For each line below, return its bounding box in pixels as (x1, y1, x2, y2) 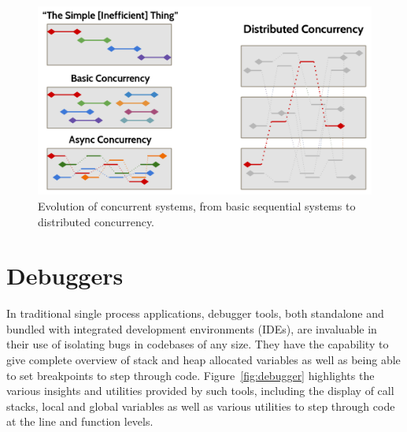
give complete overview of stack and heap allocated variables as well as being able (6, 352, 401, 368)
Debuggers (6, 259, 124, 292)
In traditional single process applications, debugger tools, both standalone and (6, 305, 384, 322)
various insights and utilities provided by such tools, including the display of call (6, 382, 394, 399)
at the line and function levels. (6, 413, 154, 430)
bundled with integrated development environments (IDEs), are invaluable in (6, 320, 377, 337)
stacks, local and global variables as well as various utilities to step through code (6, 397, 395, 414)
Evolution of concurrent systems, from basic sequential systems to (38, 197, 356, 214)
